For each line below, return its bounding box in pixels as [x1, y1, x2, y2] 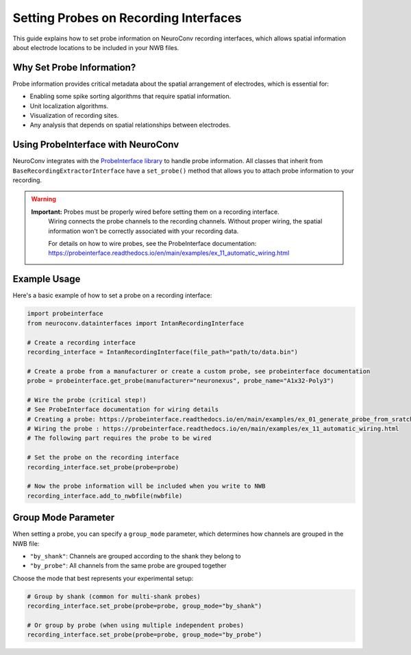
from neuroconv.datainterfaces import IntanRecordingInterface [27, 319, 245, 327]
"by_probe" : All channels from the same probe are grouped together [29, 562, 227, 570]
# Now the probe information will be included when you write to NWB [27, 482, 266, 490]
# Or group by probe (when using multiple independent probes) [27, 621, 245, 629]
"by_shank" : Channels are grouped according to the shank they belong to [29, 552, 241, 560]
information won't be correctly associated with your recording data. [48, 227, 239, 235]
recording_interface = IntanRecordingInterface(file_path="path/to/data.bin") [27, 348, 298, 356]
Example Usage [12, 273, 81, 285]
